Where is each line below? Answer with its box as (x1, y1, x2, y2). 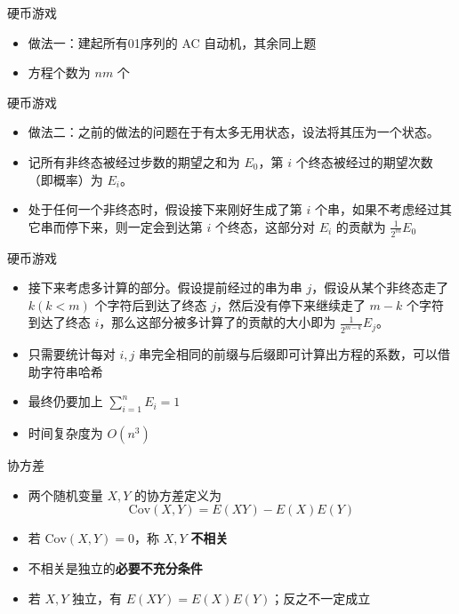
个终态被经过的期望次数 (295, 152, 433, 171)
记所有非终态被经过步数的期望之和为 (28, 152, 240, 171)
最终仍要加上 (28, 392, 103, 411)
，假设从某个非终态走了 (311, 278, 449, 297)
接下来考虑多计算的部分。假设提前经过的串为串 (28, 278, 302, 297)
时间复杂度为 (28, 424, 103, 443)
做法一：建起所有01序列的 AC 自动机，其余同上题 (28, 33, 317, 52)
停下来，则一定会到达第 (65, 217, 203, 235)
